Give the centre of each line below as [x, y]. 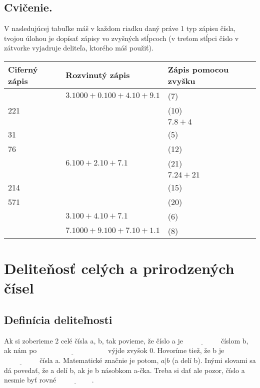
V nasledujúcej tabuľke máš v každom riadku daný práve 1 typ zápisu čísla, [120, 28]
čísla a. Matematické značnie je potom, [99, 360]
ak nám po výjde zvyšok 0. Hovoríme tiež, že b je [114, 350]
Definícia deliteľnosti [58, 319]
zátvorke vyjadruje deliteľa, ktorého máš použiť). [79, 48]
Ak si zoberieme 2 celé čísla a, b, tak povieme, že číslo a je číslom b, [126, 340]
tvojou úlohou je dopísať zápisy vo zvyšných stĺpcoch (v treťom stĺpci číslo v [121, 38]
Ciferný [23, 69]
